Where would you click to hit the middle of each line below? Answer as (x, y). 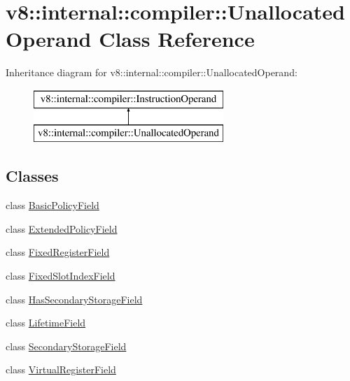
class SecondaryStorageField (66, 346)
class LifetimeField (46, 323)
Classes (32, 176)
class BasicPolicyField (52, 205)
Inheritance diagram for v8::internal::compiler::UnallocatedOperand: (152, 72)
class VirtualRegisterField (61, 369)
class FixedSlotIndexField (61, 276)
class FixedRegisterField (58, 252)
